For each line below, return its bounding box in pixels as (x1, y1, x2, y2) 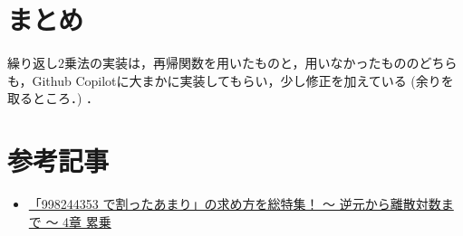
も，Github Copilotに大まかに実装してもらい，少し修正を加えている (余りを (7, 71, 454, 90)
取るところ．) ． (7, 89, 100, 108)
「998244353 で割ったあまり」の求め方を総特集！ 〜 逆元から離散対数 (28, 194, 441, 213)
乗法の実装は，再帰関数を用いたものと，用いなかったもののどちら (64, 53, 458, 72)
